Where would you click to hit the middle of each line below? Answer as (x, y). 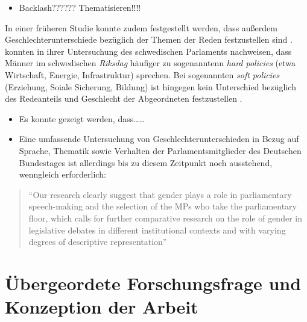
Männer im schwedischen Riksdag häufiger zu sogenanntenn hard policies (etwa (150, 63)
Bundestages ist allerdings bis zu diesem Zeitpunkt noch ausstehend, (146, 162)
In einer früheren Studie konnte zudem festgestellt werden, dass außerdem (141, 27)
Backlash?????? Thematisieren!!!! (80, 7)
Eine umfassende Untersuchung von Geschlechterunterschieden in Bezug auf (159, 139)
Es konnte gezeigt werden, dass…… (82, 118)
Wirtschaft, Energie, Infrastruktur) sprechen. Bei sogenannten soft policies (142, 74)
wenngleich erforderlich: (62, 174)
